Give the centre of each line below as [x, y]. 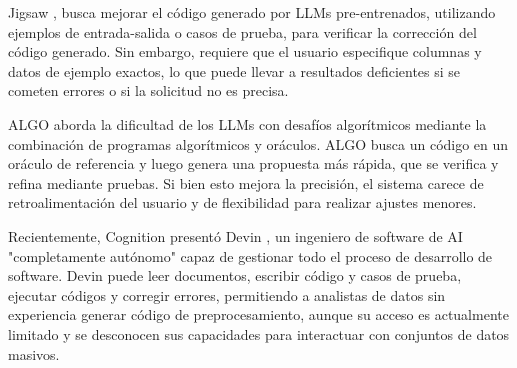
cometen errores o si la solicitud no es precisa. [148, 90]
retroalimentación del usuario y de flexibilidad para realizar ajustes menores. [242, 202]
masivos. [34, 353]
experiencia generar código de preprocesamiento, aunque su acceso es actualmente [258, 314]
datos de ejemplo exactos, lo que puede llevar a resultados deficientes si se [234, 70]
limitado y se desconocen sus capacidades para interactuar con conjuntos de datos [259, 333]
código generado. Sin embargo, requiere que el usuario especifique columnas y [245, 51]
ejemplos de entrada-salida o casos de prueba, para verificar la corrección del [242, 31]
